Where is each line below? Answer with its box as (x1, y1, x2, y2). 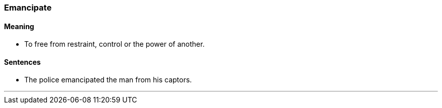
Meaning (4, 22, 34, 31)
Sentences (4, 57, 41, 66)
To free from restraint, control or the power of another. (24, 40, 205, 49)
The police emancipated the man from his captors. (24, 75, 192, 84)
